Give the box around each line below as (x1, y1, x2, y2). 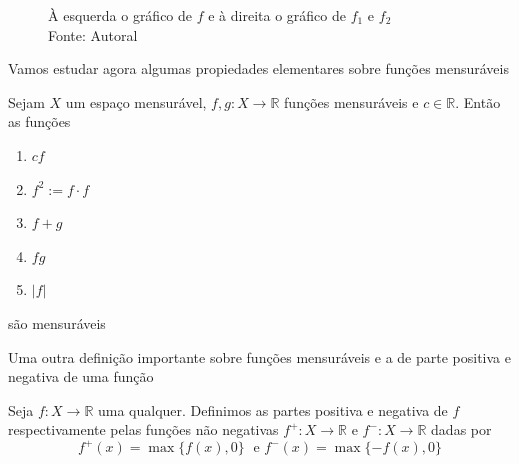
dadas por (431, 419, 492, 440)
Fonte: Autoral (48, 24, 138, 45)
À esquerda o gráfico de (48, 5, 193, 25)
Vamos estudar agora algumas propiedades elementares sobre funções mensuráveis (8, 58, 509, 79)
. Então (455, 91, 501, 112)
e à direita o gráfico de (208, 5, 346, 25)
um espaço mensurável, (65, 91, 207, 112)
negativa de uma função (8, 366, 154, 387)
